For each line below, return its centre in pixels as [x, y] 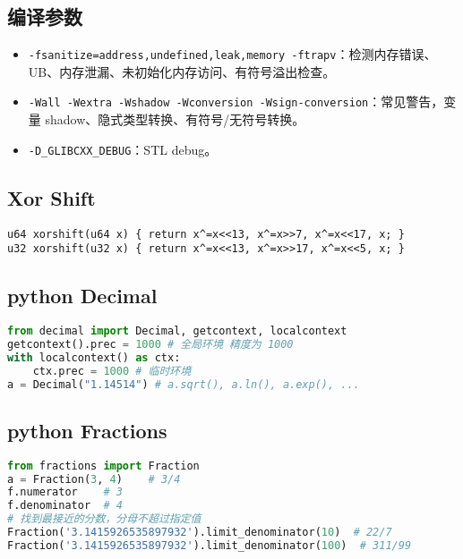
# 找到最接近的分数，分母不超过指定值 [104, 519]
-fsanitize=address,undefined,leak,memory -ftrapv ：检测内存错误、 [232, 54]
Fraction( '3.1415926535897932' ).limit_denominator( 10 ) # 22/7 [200, 533]
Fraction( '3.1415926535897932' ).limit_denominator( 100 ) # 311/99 [210, 545]
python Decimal [82, 296]
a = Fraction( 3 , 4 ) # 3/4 [94, 479]
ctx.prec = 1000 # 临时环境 [112, 371]
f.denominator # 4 [65, 506]
